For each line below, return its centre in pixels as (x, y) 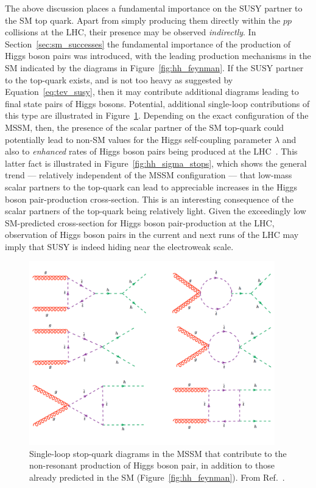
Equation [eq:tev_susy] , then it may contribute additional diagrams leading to (152, 92)
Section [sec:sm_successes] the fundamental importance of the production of (148, 44)
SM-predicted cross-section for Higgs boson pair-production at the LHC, (140, 222)
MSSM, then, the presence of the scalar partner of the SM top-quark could (145, 127)
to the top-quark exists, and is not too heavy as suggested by (119, 79)
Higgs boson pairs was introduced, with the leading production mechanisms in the (158, 56)
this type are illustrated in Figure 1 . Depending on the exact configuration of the (157, 115)
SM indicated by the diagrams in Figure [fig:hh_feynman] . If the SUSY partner (154, 67)
